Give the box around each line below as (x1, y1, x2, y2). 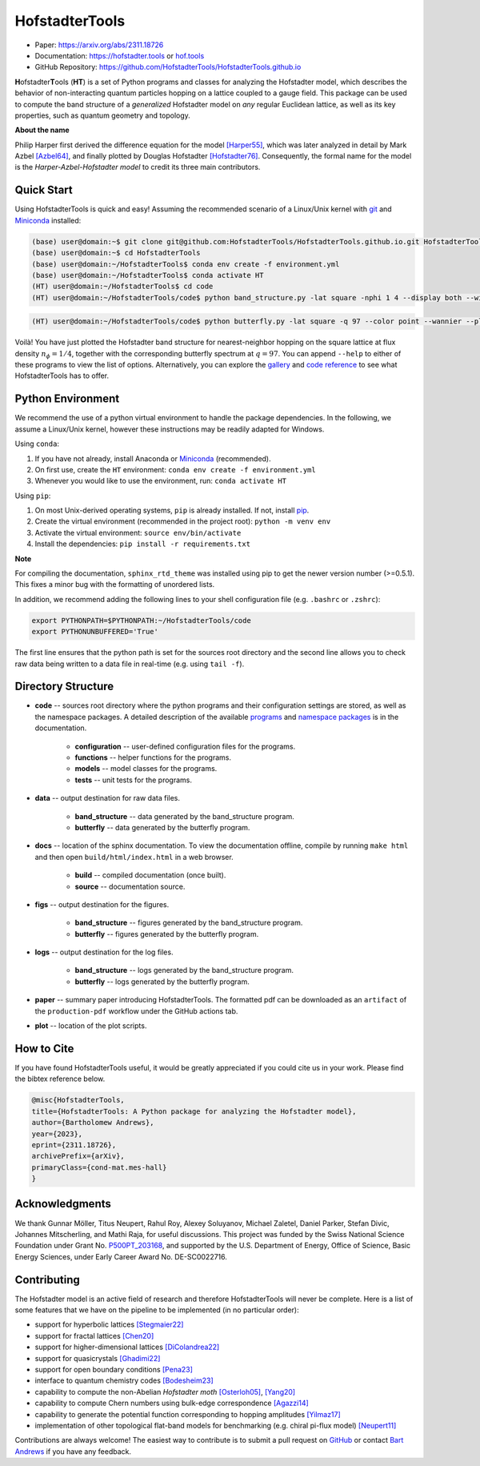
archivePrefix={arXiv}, (31, 1151, 126, 1161)
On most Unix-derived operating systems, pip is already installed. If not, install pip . (34, 505, 310, 516)
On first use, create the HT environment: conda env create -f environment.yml (34, 464, 316, 474)
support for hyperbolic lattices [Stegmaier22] (34, 1319, 184, 1329)
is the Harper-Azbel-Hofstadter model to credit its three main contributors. (14, 163, 261, 172)
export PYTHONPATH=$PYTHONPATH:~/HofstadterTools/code (31, 616, 251, 625)
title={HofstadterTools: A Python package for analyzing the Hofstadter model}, (31, 1107, 357, 1116)
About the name (14, 125, 70, 135)
